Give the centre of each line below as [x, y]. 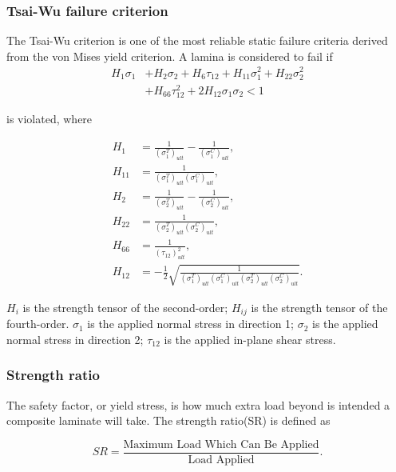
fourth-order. [38, 324]
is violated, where [49, 118]
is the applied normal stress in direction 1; [190, 324]
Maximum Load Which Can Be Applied [221, 444]
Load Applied [221, 460]
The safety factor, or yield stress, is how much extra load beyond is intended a [198, 404]
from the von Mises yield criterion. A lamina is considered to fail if [170, 56]
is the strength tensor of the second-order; [125, 307]
